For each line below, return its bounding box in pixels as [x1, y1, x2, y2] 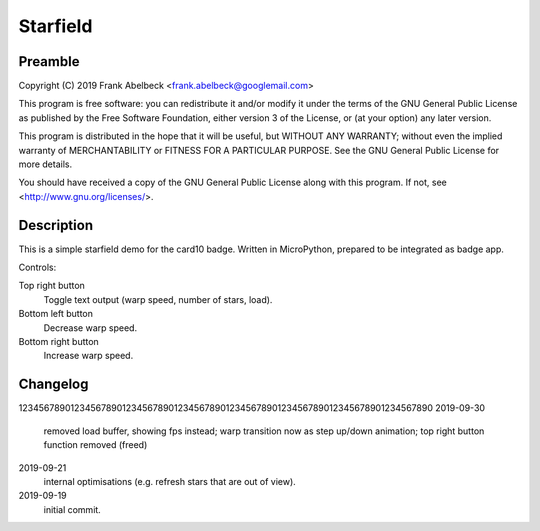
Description [18, 216, 94, 234]
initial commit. [43, 503, 102, 515]
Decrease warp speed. [43, 321, 138, 334]
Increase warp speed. [43, 350, 134, 362]
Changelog [18, 376, 89, 393]
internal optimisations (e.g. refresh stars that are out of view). [43, 475, 297, 487]
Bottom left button [18, 308, 94, 320]
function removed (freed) [43, 439, 148, 451]
